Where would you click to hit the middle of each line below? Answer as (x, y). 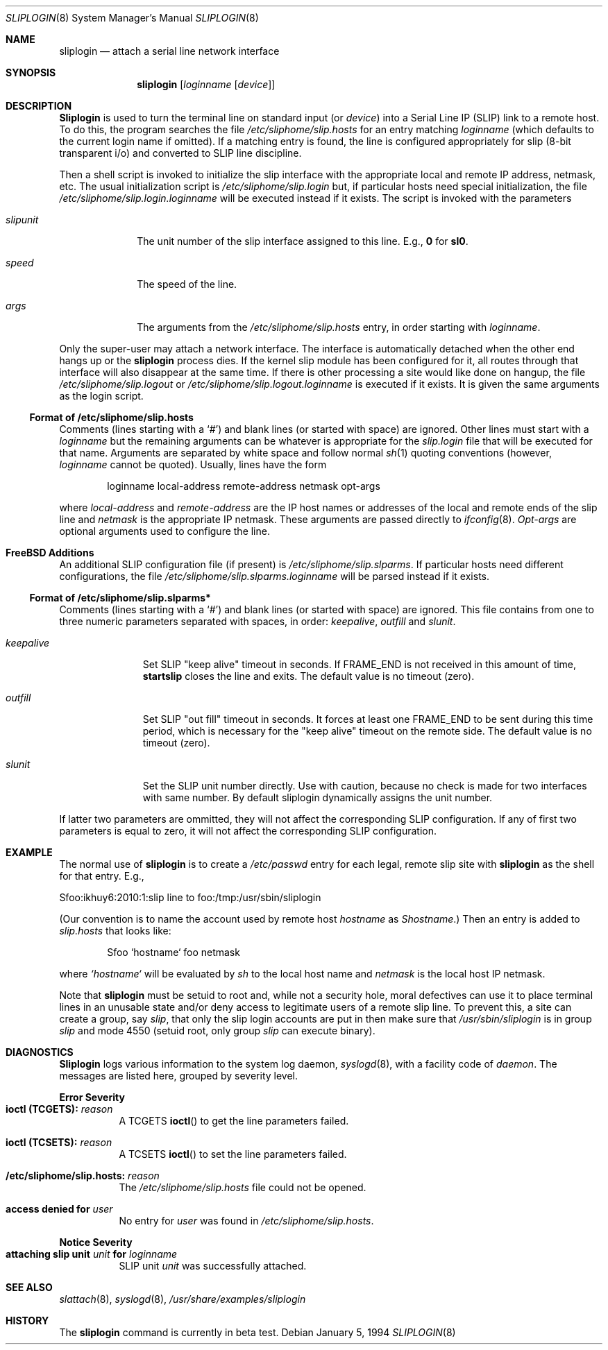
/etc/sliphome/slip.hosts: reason (83, 1176)
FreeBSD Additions (50, 553)
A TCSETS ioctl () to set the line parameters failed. (233, 1154)
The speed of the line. (187, 284)
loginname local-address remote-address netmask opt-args (244, 486)
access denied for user (59, 1209)
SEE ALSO (29, 1287)
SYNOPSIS (31, 72)
